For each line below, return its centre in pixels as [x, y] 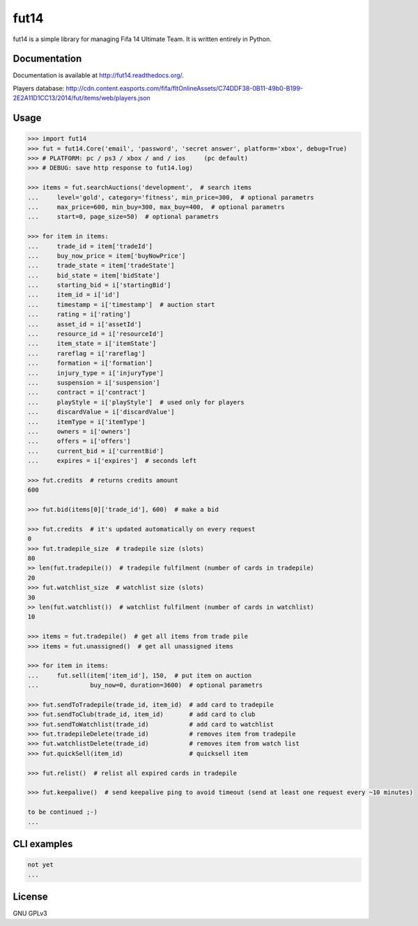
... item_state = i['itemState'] [92, 344]
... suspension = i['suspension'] [94, 382]
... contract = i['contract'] [86, 393]
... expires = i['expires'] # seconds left [112, 461]
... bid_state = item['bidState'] [94, 275]
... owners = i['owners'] [79, 431]
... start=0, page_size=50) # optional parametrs [123, 217]
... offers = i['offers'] [79, 441]
